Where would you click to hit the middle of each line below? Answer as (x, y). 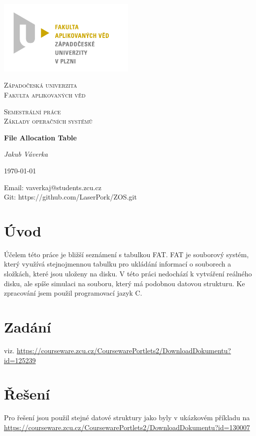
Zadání (28, 326)
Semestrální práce (32, 111)
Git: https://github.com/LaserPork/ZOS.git (70, 197)
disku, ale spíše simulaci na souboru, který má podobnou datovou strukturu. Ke (125, 283)
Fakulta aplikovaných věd (45, 94)
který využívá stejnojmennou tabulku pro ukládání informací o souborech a (118, 264)
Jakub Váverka (26, 154)
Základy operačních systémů (48, 121)
